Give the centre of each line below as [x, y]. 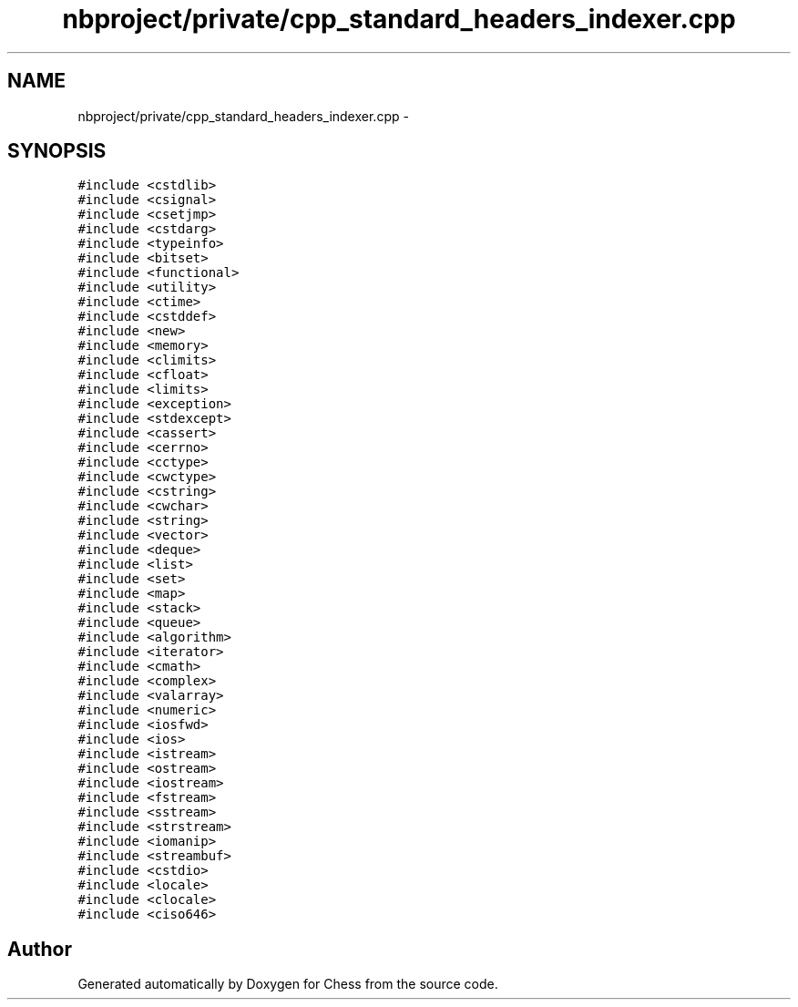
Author [40, 949]
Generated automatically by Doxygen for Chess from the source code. [288, 984]
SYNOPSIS [57, 151]
